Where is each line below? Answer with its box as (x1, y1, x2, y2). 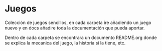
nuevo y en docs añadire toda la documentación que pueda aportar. (5, 24, 145, 30)
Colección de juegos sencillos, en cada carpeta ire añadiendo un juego (5, 19, 151, 25)
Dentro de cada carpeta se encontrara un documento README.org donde (5, 34, 157, 40)
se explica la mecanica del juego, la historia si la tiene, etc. (5, 39, 126, 45)
